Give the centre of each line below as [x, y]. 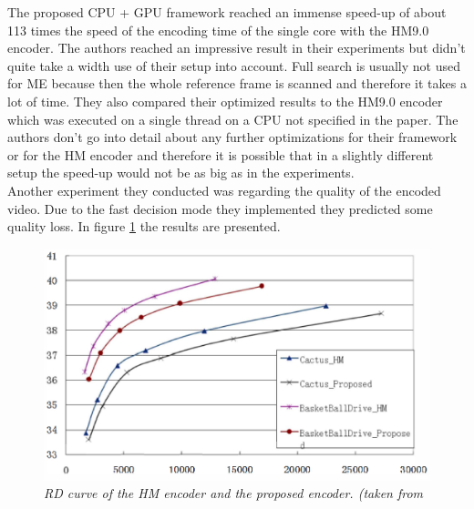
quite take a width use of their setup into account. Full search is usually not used [234, 65]
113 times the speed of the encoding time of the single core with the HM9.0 [218, 30]
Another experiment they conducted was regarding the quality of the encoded [224, 190]
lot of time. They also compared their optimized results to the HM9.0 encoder [225, 101]
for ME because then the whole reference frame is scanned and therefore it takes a [237, 83]
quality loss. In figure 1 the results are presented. [144, 226]
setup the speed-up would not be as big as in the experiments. [181, 173]
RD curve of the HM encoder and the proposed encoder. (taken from [234, 493]
